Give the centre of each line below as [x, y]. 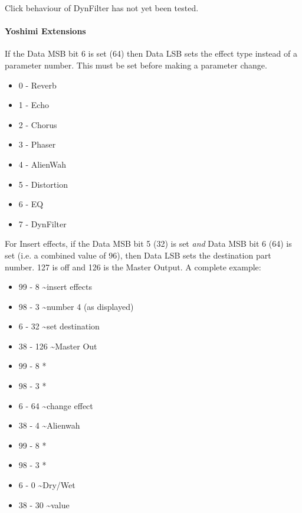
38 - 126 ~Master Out [58, 346]
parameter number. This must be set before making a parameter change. [136, 65]
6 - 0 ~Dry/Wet [47, 485]
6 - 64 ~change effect [56, 405]
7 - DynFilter [42, 223]
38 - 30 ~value [44, 504]
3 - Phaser [37, 144]
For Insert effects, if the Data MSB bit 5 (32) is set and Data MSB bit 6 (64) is [148, 244]
